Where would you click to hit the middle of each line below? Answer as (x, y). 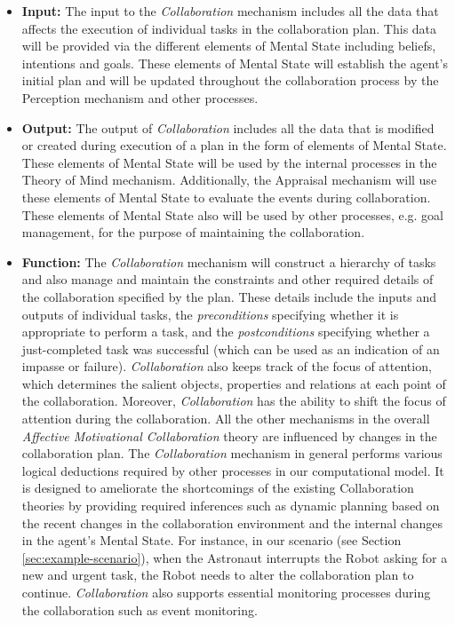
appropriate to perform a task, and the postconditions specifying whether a (226, 332)
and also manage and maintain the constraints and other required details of (227, 279)
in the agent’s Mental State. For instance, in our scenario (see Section (212, 540)
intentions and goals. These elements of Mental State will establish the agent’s (235, 63)
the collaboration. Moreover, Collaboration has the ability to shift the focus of (234, 401)
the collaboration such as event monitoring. (140, 609)
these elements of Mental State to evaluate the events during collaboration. (226, 197)
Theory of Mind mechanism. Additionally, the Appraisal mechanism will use (229, 180)
